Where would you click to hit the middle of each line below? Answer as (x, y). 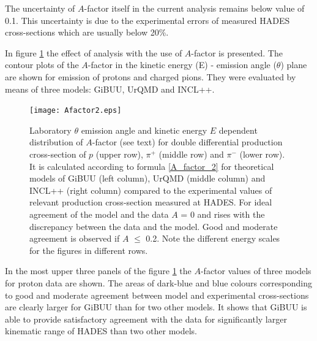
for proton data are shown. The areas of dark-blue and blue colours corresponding (158, 282)
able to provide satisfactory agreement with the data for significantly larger (146, 319)
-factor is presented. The (237, 52)
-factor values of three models (256, 271)
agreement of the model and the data (99, 214)
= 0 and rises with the (223, 214)
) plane (294, 65)
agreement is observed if (75, 238)
